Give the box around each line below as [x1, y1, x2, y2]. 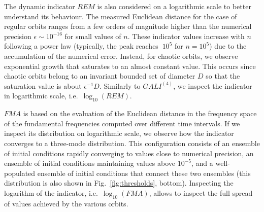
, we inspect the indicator [173, 80, 252, 91]
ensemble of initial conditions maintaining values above [4, 158, 176, 168]
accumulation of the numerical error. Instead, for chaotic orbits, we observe [4, 50, 238, 61]
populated [4, 167, 36, 178]
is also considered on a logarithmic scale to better [97, 1, 251, 11]
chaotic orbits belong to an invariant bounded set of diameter [4, 70, 195, 81]
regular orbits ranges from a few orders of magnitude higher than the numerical [4, 21, 252, 31]
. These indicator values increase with [127, 30, 245, 41]
